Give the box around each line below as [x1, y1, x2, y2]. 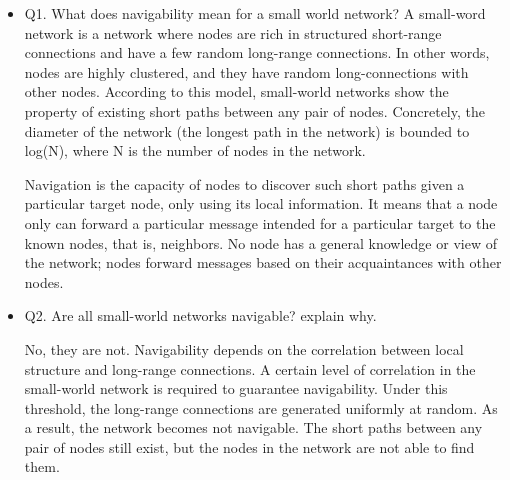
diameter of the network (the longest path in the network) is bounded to [24, 120, 470, 141]
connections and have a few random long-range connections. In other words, [24, 42, 490, 63]
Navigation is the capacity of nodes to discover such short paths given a [24, 173, 465, 194]
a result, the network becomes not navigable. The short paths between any [24, 417, 483, 438]
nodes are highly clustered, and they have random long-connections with [24, 61, 469, 82]
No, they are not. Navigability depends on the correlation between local [24, 338, 464, 359]
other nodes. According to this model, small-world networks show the [24, 81, 449, 102]
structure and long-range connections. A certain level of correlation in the [24, 358, 476, 379]
